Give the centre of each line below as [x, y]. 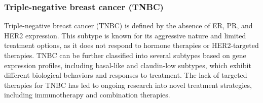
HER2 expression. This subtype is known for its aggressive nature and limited [125, 35]
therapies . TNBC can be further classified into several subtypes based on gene [125, 55]
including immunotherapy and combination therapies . [87, 95]
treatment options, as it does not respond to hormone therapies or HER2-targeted [131, 45]
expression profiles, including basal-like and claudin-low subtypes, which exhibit [128, 65]
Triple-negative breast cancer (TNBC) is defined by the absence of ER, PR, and [128, 25]
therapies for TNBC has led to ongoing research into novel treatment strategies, [128, 85]
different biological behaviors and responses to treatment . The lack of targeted [126, 75]
